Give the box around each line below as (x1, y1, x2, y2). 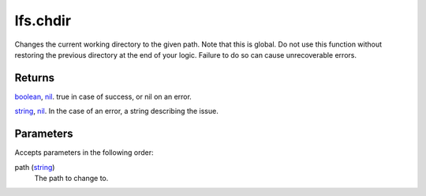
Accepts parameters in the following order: (14, 148, 154, 157)
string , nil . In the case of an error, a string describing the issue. (14, 107, 219, 116)
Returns (14, 71, 55, 85)
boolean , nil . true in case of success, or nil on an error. (14, 92, 192, 101)
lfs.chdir (14, 12, 71, 29)
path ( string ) (14, 162, 55, 171)
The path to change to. (34, 173, 109, 183)
